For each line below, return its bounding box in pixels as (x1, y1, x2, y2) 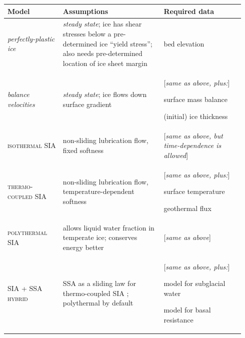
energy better (62, 241, 104, 252)
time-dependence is (163, 140, 221, 150)
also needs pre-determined (62, 48, 142, 58)
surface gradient (62, 98, 112, 109)
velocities (7, 98, 35, 109)
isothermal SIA (7, 140, 56, 150)
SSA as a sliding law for (62, 278, 136, 288)
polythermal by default (62, 297, 133, 308)
